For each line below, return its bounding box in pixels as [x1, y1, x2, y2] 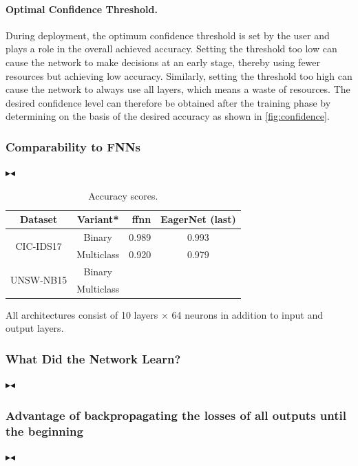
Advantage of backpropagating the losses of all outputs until [6, 406, 346, 423]
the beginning [6, 422, 83, 439]
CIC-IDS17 [15, 238, 62, 253]
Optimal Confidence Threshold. [6, 1, 158, 16]
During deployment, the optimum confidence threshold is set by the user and [6, 28, 330, 42]
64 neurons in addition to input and [171, 307, 324, 321]
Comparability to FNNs [6, 138, 140, 155]
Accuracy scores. [88, 188, 158, 202]
